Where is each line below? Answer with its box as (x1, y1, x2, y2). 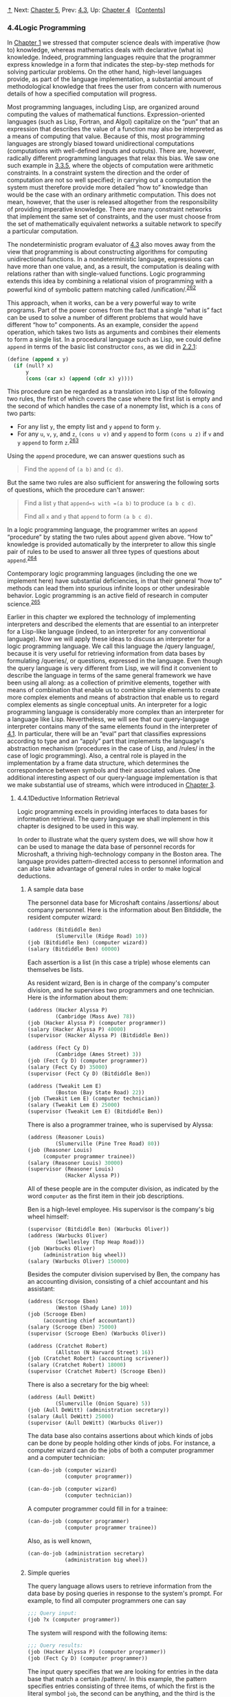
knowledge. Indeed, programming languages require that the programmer (7, 53, 217, 61)
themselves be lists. (27, 965, 84, 973)
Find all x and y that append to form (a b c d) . (23, 512, 153, 521)
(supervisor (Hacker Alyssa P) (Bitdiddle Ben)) (27, 1032, 170, 1039)
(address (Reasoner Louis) (27, 1134, 105, 1141)
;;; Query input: (27, 1610, 78, 1617)
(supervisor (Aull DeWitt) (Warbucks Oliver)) (27, 1419, 164, 1426)
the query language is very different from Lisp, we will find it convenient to (7, 664, 218, 672)
